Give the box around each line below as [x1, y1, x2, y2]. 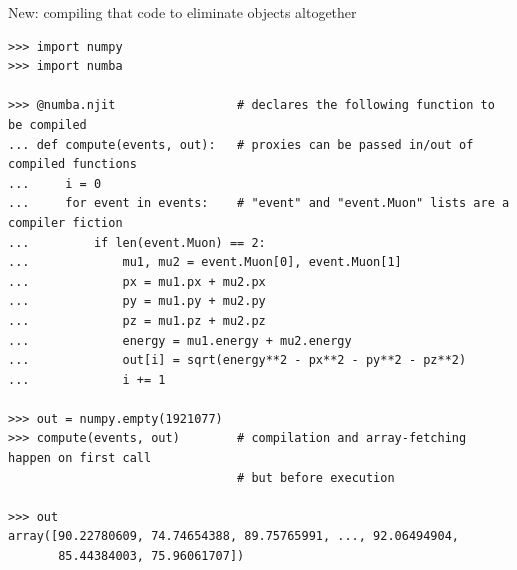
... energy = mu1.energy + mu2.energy [8, 333, 352, 348]
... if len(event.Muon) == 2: [8, 235, 266, 250]
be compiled [8, 117, 87, 132]
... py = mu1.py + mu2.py [8, 294, 266, 309]
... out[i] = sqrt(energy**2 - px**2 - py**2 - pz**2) [8, 353, 467, 368]
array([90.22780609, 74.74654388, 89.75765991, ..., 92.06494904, [8, 529, 460, 544]
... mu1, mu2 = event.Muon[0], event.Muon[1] [8, 255, 402, 270]
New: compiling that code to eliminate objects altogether [8, 2, 357, 22]
